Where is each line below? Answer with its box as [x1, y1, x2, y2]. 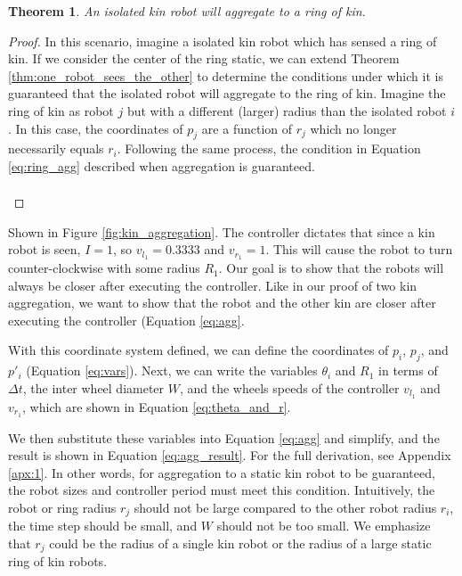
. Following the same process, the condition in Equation [117, 139, 421, 158]
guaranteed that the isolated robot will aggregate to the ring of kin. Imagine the [8, 84, 446, 103]
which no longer [310, 119, 397, 137]
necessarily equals [8, 139, 104, 158]
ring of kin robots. [8, 552, 108, 571]
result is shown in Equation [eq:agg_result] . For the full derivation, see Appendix [8, 446, 451, 465]
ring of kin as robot [8, 101, 114, 119]
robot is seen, [8, 240, 81, 259]
